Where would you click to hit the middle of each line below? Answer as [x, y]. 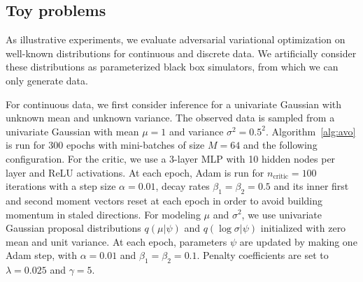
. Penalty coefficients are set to [263, 255]
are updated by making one [298, 241]
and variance [196, 131]
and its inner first [311, 186]
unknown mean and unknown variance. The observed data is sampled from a [170, 118]
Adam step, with [41, 255]
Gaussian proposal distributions [73, 228]
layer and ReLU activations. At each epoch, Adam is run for [135, 172]
